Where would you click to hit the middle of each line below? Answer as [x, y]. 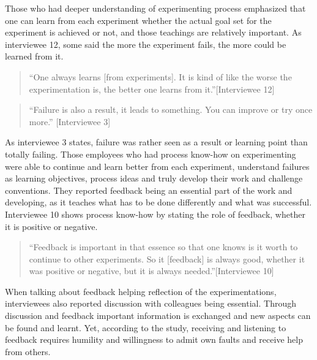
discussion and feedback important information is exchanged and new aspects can [158, 316]
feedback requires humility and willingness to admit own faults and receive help [154, 339]
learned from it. [34, 56]
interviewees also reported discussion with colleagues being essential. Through [151, 303]
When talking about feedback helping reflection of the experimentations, [141, 291]
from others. [28, 351]
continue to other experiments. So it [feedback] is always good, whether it [167, 259]
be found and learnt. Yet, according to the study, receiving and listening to [146, 327]
